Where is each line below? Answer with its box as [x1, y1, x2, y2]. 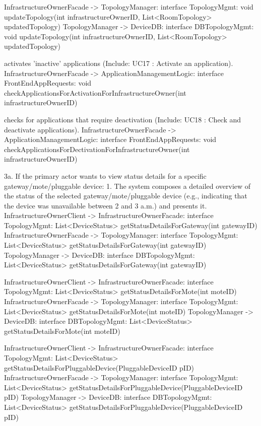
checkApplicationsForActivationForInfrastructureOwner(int [4, 87, 186, 98]
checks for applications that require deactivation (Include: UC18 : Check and [4, 114, 241, 124]
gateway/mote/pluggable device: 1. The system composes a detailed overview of [4, 180, 251, 191]
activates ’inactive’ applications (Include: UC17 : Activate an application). [4, 57, 233, 68]
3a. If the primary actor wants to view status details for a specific [4, 170, 207, 181]
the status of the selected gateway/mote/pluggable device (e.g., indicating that [4, 190, 247, 201]
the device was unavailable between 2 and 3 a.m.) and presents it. [4, 200, 207, 210]
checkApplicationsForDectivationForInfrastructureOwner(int [4, 144, 190, 154]
